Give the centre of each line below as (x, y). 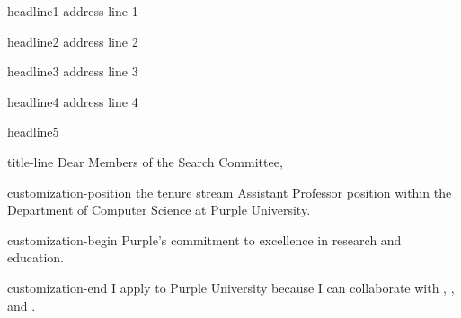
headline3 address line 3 (73, 71)
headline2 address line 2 (73, 41)
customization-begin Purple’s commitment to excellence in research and (204, 239)
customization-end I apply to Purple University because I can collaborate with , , (231, 287)
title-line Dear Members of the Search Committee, (145, 161)
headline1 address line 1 (73, 11)
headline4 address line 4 (73, 101)
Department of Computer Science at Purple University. (159, 210)
